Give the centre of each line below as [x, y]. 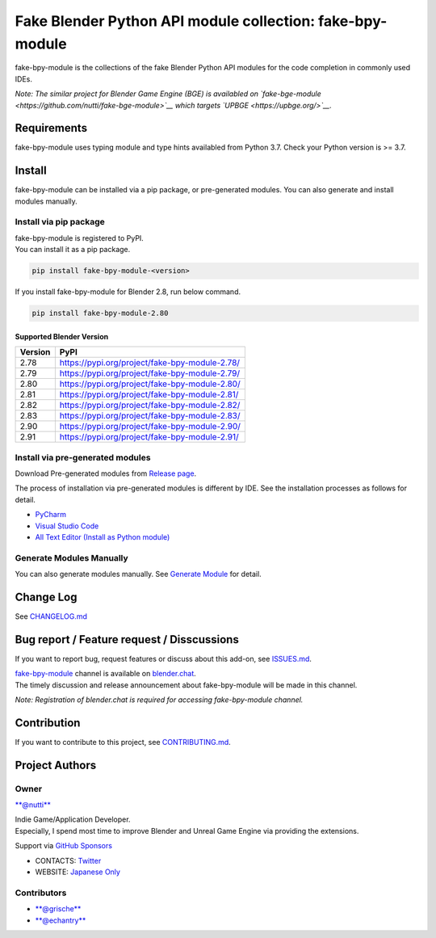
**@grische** [58, 909]
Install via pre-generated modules [83, 457]
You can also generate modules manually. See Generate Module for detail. [138, 574]
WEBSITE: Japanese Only [78, 872]
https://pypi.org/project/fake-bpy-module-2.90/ [150, 427]
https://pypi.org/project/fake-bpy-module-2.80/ [150, 384]
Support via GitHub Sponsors [64, 846]
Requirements [51, 128]
